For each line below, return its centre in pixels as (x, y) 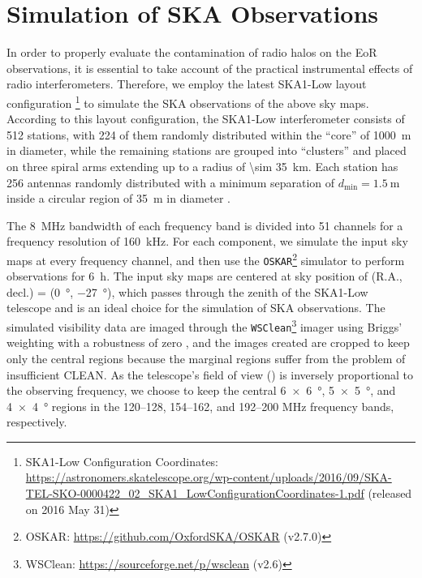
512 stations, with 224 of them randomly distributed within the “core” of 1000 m (209, 134)
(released (390, 493)
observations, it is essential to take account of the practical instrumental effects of (210, 68)
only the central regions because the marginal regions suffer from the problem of (206, 358)
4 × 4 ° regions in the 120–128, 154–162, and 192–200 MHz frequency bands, (200, 406)
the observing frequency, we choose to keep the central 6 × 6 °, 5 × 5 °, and (201, 390)
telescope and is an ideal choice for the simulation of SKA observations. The (196, 308)
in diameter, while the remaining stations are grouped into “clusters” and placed (207, 150)
